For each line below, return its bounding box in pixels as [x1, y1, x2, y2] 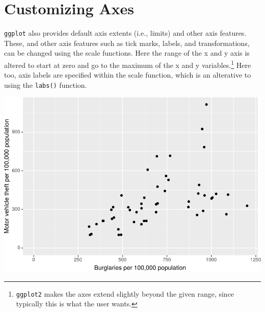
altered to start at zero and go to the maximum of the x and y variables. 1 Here [4, 58, 251, 70]
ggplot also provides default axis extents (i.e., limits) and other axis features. [4, 28, 247, 38]
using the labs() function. [4, 79, 87, 90]
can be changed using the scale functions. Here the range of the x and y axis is [4, 47, 250, 58]
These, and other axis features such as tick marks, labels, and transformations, [4, 37, 250, 48]
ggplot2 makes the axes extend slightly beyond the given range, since [16, 288, 234, 299]
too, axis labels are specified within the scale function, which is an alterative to [4, 69, 251, 80]
